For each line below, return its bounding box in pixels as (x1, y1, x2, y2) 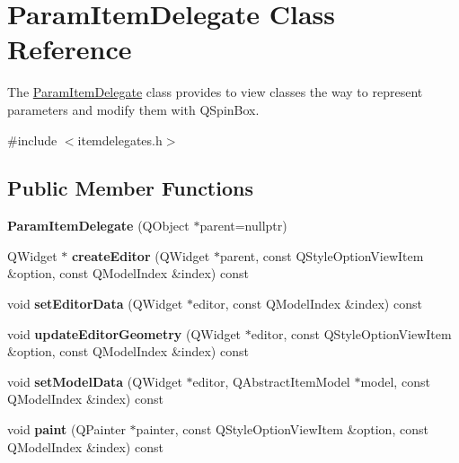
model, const (360, 371, 430, 390)
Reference (7, 31, 132, 67)
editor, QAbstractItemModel (192, 371, 350, 390)
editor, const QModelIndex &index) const (192, 294, 422, 313)
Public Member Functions (7, 174, 253, 202)
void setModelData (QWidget (7, 371, 182, 390)
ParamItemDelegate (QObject (7, 216, 190, 235)
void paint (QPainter (7, 420, 126, 439)
